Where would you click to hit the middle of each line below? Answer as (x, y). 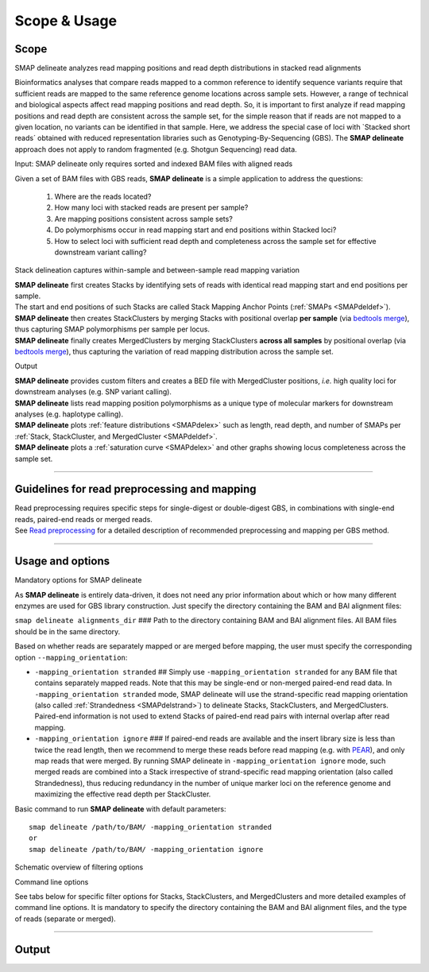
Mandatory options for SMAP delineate (78, 580)
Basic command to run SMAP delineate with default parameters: (120, 809)
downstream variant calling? (100, 252)
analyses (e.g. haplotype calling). (69, 414)
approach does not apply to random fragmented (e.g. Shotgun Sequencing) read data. (156, 149)
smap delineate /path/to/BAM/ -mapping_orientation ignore (146, 849)
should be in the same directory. (68, 631)
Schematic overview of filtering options (79, 867)
